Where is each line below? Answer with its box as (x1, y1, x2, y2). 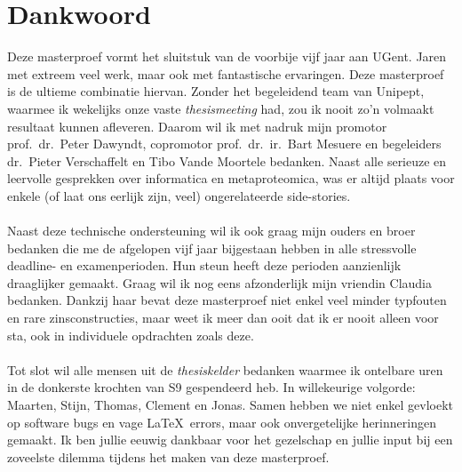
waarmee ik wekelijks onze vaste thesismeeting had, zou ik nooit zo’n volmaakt (7, 99, 434, 117)
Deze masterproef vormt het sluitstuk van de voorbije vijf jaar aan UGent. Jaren (7, 47, 447, 66)
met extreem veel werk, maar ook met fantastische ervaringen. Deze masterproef (7, 64, 444, 83)
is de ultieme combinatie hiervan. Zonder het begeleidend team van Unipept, (7, 82, 425, 100)
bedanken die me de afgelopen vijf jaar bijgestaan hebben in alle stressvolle (7, 238, 417, 257)
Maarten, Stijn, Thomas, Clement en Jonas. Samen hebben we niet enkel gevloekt (7, 396, 454, 413)
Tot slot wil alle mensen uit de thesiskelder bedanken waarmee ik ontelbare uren (7, 360, 443, 379)
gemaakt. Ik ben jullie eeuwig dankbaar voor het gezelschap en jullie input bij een (7, 430, 453, 449)
